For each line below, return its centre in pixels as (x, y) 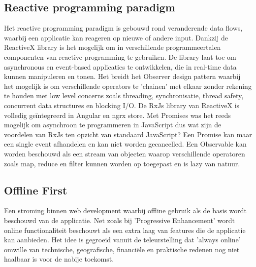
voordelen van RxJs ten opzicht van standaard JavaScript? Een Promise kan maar (128, 134)
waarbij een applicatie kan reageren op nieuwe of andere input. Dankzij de (116, 37)
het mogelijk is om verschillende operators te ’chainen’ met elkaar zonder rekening (128, 86)
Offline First (36, 190)
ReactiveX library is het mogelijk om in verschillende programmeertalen (112, 47)
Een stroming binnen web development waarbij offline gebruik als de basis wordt (125, 210)
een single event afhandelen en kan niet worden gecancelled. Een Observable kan (125, 144)
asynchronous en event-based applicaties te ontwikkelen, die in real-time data (120, 66)
